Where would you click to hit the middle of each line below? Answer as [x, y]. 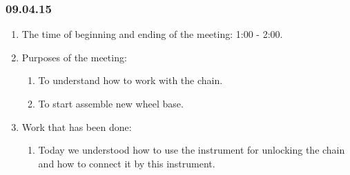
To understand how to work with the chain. [130, 80]
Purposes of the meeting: [74, 57]
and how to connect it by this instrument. [127, 163]
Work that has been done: [77, 126]
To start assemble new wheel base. [111, 103]
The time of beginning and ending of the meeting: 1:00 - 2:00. [152, 34]
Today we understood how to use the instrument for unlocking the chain [192, 150]
